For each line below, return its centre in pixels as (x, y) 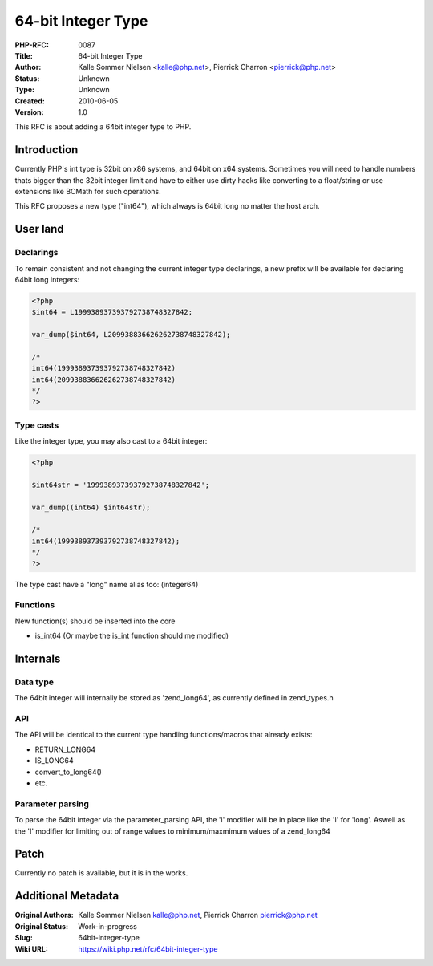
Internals (38, 658)
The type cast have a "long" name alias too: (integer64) (107, 584)
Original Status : (41, 926)
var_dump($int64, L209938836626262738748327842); (131, 335)
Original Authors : (44, 915)
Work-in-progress (108, 926)
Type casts (37, 425)
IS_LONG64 (54, 761)
